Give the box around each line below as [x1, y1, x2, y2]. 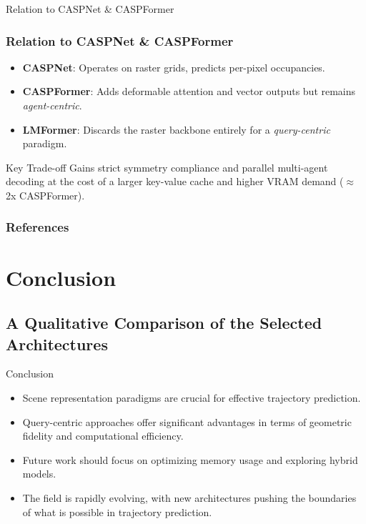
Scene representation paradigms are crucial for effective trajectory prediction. [22, 390, 361, 405]
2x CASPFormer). [6, 187, 85, 202]
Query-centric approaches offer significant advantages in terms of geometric [22, 414, 352, 429]
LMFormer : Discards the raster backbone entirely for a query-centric [22, 122, 330, 137]
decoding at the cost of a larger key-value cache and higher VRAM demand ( [6, 174, 344, 189]
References [6, 218, 69, 236]
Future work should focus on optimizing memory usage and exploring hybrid [22, 452, 358, 467]
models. [22, 466, 56, 481]
